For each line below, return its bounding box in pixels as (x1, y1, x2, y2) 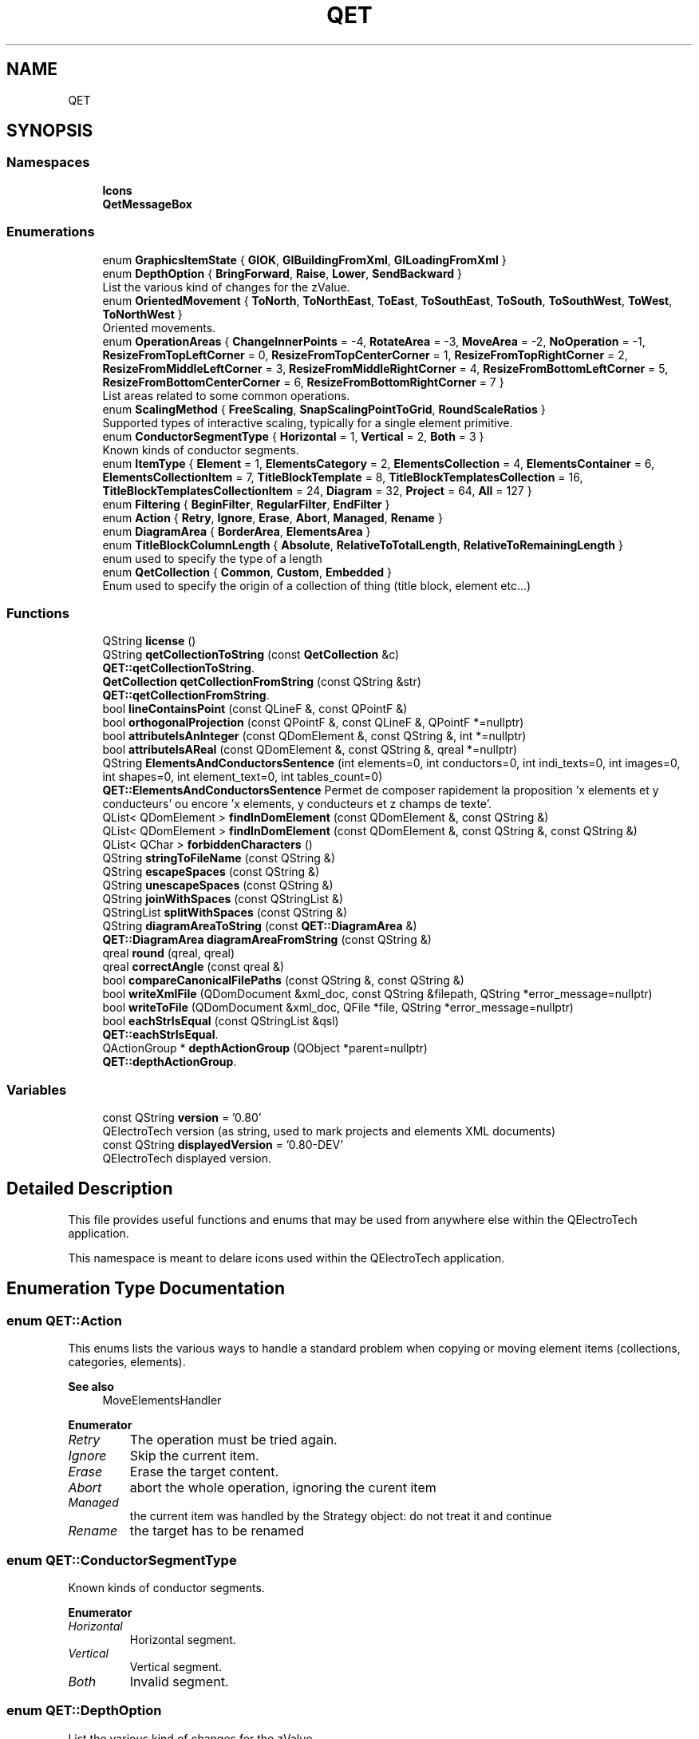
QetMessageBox (102, 196, 192, 211)
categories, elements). (68, 1355, 186, 1369)
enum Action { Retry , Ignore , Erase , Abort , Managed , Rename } (102, 510, 443, 525)
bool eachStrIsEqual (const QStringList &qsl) (102, 1014, 339, 1028)
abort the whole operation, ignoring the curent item (129, 1480, 436, 1496)
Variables (6, 1081, 67, 1098)
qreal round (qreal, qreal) (102, 946, 235, 961)
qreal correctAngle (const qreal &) (102, 960, 285, 974)
